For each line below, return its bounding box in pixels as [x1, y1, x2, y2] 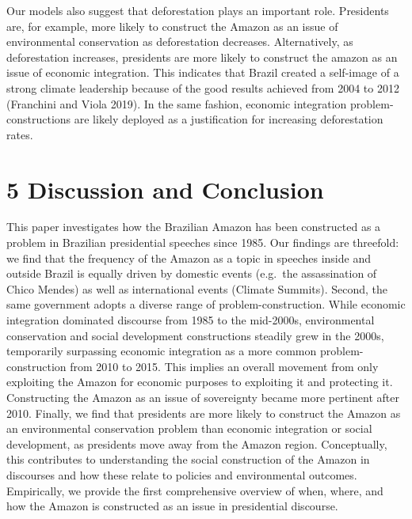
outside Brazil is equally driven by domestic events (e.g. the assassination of [6, 265, 377, 282]
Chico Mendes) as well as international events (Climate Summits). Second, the [6, 280, 388, 297]
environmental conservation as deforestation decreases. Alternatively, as [6, 33, 353, 50]
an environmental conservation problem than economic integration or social [6, 420, 372, 437]
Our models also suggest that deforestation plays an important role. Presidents [6, 2, 389, 18]
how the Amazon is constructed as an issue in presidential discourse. [6, 498, 338, 514]
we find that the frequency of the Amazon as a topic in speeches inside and [6, 249, 371, 266]
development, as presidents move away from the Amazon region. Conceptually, [6, 435, 387, 452]
